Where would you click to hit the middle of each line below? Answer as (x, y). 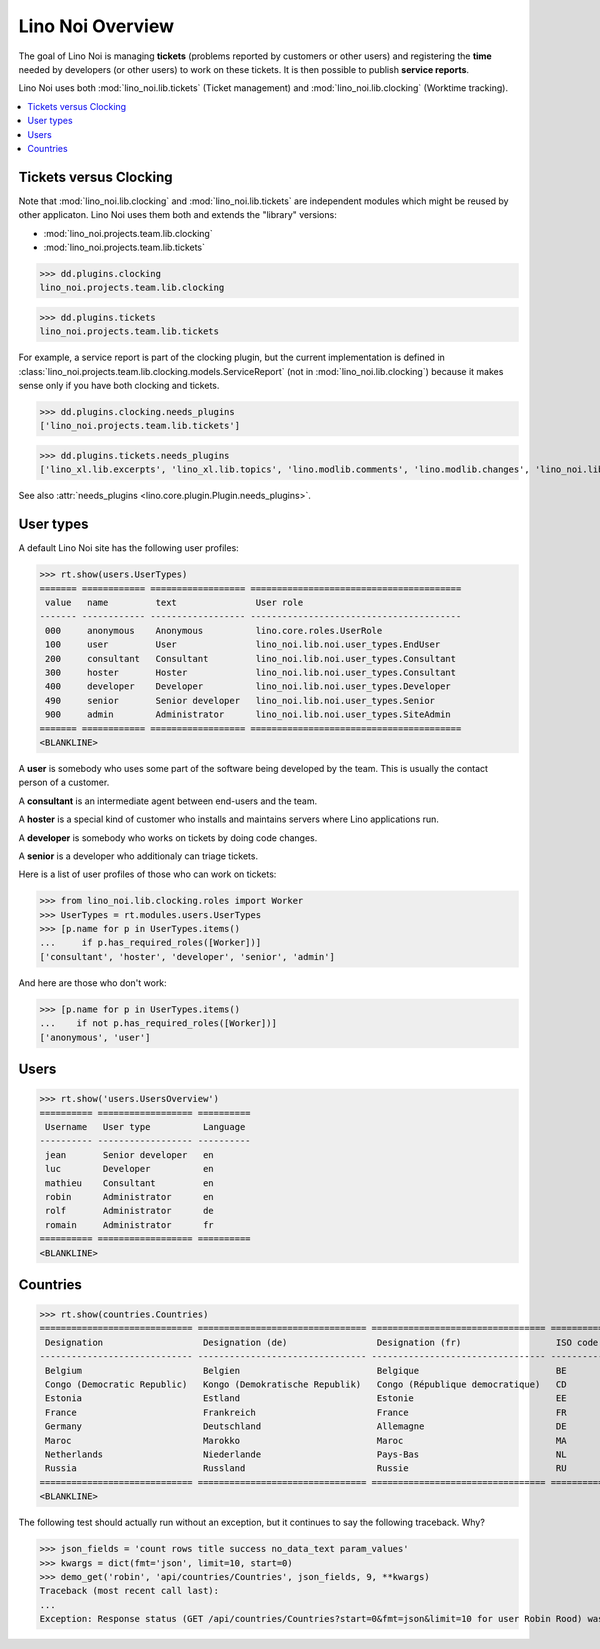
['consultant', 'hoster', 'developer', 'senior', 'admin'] (187, 956)
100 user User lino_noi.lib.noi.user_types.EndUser (243, 644)
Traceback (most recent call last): (129, 1591)
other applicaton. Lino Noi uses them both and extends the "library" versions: (177, 215)
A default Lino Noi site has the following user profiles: (128, 548)
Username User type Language (145, 1126)
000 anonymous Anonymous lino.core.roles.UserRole (214, 630)
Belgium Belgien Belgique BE (306, 1370)
